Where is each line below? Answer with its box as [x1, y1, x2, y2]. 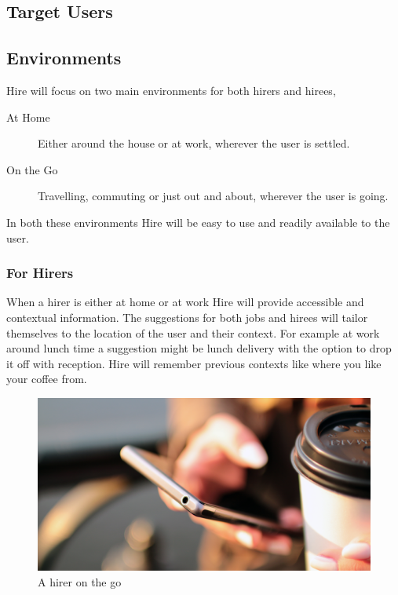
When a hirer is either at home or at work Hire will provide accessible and [6, 294, 364, 310]
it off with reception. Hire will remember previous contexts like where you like [6, 355, 382, 371]
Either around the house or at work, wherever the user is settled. [38, 135, 350, 151]
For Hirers [6, 263, 74, 283]
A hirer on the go [38, 573, 122, 590]
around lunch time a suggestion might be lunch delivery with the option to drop [6, 340, 392, 356]
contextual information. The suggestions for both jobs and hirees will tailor [6, 308, 368, 325]
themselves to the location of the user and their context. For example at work [6, 324, 380, 341]
